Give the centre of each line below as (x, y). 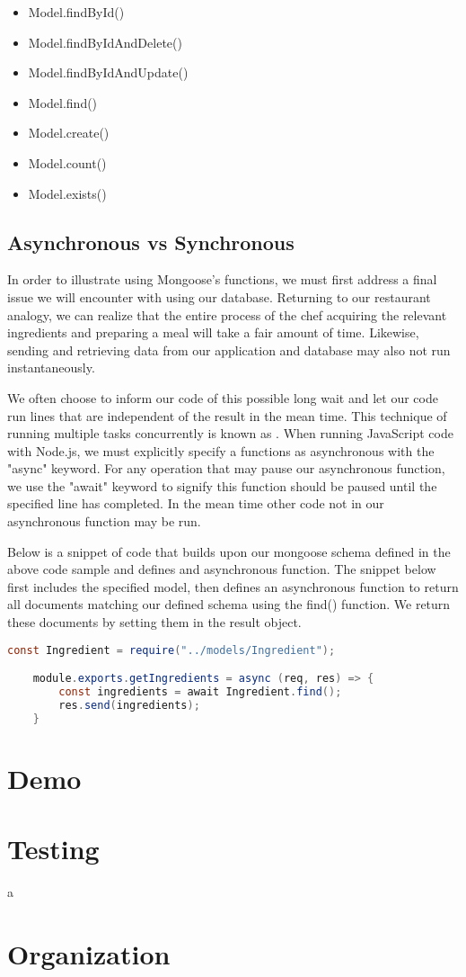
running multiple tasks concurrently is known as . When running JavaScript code (230, 433)
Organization (89, 953)
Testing (53, 849)
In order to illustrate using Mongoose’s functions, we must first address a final (222, 279)
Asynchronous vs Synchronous (151, 242)
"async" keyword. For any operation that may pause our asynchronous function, (226, 468)
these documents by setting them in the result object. (154, 622)
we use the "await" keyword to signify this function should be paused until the (222, 485)
